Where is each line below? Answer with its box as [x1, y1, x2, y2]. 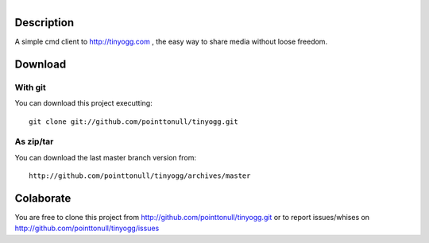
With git [14, 82, 47, 93]
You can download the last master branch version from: [14, 152, 196, 162]
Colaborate [14, 191, 71, 205]
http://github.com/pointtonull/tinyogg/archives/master [29, 172, 251, 180]
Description [14, 16, 75, 29]
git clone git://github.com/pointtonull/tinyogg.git [29, 117, 238, 126]
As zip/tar [14, 136, 54, 147]
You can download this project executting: [14, 98, 153, 108]
